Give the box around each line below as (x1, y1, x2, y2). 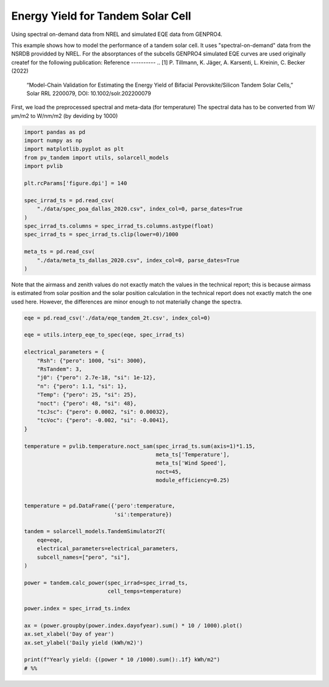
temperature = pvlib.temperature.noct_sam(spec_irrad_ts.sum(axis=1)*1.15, (24, 443, 256, 449)
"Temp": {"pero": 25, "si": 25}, (37, 391, 137, 398)
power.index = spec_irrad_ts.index (24, 605, 130, 612)
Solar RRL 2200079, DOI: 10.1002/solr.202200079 (26, 89, 152, 97)
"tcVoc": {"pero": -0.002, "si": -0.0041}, (37, 417, 169, 424)
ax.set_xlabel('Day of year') (24, 631, 115, 638)
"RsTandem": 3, (37, 366, 82, 373)
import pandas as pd (24, 128, 85, 136)
